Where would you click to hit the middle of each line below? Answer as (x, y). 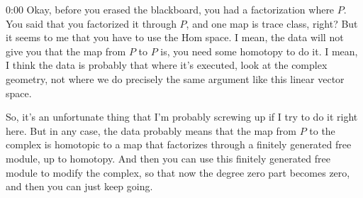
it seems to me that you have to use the (92, 37)
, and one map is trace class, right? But (272, 23)
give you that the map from (66, 51)
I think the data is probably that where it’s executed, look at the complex (167, 65)
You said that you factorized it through (91, 23)
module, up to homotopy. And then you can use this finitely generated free (168, 158)
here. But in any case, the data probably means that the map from (151, 130)
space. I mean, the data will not (274, 37)
